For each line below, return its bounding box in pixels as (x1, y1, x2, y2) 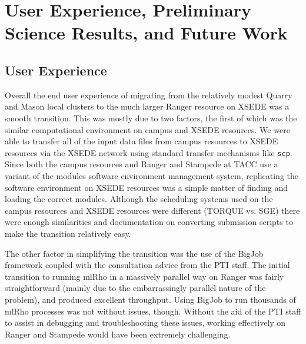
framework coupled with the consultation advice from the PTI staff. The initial (5, 259, 290, 271)
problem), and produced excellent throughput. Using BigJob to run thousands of (5, 293, 296, 305)
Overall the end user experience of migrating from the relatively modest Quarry (5, 88, 292, 101)
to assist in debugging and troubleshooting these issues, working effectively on (5, 316, 286, 329)
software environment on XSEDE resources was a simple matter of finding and (5, 181, 288, 193)
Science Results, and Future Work (5, 21, 288, 45)
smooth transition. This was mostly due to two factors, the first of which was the (5, 111, 297, 124)
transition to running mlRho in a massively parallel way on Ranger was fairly (5, 270, 284, 282)
